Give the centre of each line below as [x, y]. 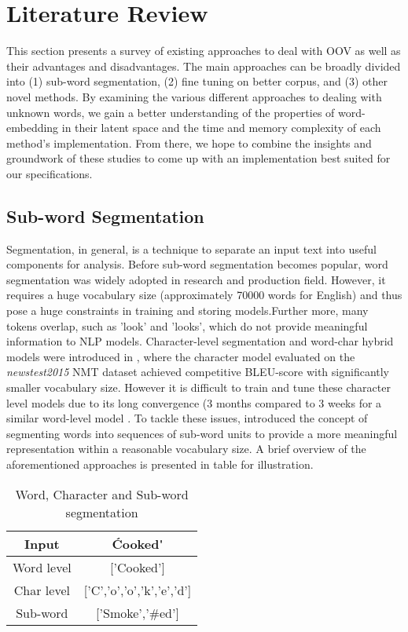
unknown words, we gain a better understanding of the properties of [171, 112]
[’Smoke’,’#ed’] [138, 612]
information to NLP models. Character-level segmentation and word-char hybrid [200, 341]
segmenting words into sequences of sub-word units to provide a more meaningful [202, 433]
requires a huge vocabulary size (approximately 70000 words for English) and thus [204, 295]
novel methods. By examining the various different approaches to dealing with [194, 96]
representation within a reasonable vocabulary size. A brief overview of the [186, 449]
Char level [42, 590]
